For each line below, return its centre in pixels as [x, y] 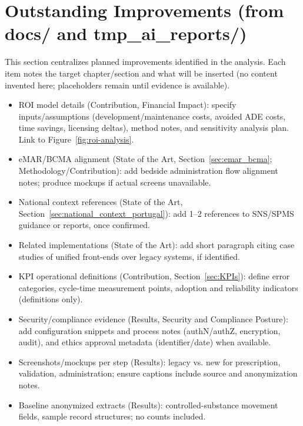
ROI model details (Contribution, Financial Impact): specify [127, 105]
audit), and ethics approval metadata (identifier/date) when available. [145, 342]
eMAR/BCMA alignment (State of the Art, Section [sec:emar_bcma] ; [145, 159]
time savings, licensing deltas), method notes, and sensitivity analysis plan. [154, 128]
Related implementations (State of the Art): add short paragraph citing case [157, 245]
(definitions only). [51, 299]
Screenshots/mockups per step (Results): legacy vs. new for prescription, [149, 361]
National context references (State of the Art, [101, 202]
